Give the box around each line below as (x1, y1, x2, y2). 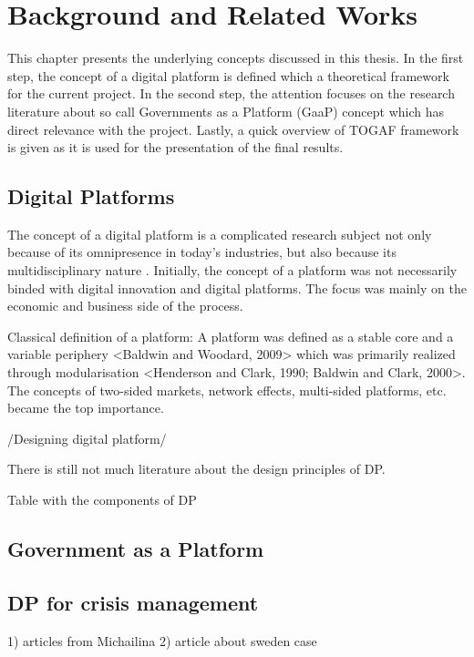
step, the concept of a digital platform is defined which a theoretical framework (7, 66, 449, 85)
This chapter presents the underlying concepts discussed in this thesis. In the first (7, 48, 464, 67)
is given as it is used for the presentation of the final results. (7, 138, 344, 157)
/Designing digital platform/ (7, 428, 167, 447)
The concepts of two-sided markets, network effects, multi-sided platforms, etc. (7, 380, 447, 399)
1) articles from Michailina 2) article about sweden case (7, 631, 317, 650)
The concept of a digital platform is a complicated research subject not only (7, 224, 432, 243)
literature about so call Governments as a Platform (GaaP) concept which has (7, 101, 444, 120)
